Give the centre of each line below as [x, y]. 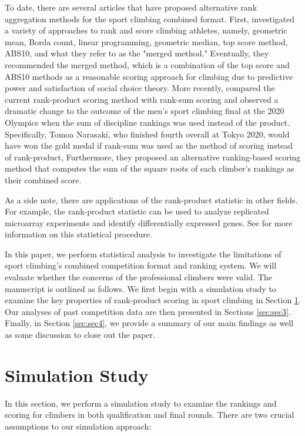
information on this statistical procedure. [78, 234]
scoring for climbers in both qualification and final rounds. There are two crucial [150, 415]
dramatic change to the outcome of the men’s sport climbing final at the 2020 [145, 111]
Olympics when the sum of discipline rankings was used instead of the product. [148, 122]
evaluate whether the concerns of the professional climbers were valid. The [139, 277]
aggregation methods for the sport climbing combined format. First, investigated [150, 19]
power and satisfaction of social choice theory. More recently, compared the [140, 88]
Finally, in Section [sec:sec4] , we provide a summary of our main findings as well [149, 323]
